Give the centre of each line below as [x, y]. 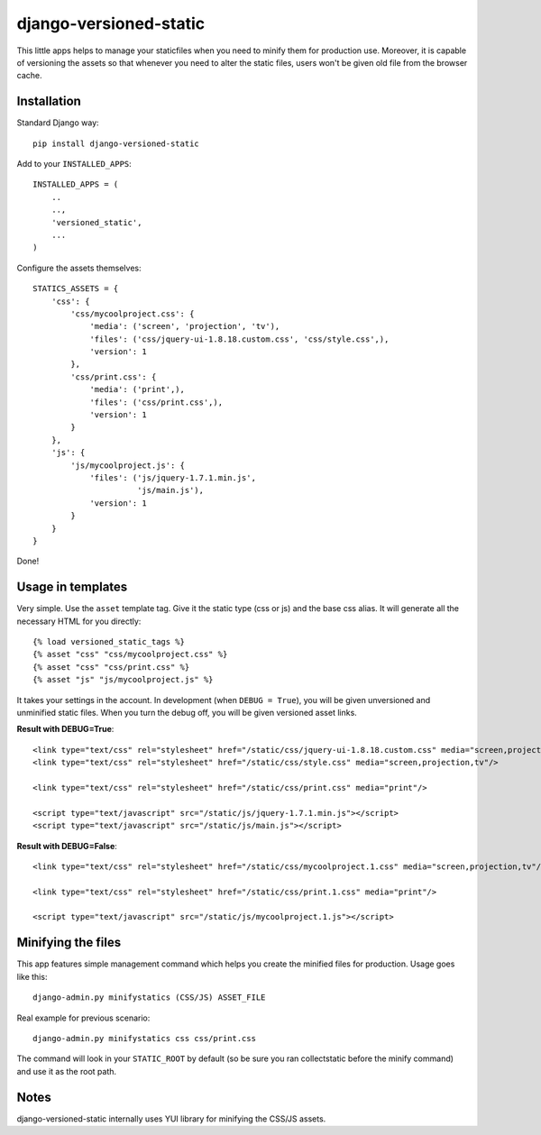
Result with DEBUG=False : [67, 846]
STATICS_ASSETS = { [76, 289]
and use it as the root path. [67, 1071]
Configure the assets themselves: [79, 268]
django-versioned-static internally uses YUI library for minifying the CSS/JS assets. [171, 1119]
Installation [49, 101]
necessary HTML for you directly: [79, 621]
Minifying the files [69, 943]
